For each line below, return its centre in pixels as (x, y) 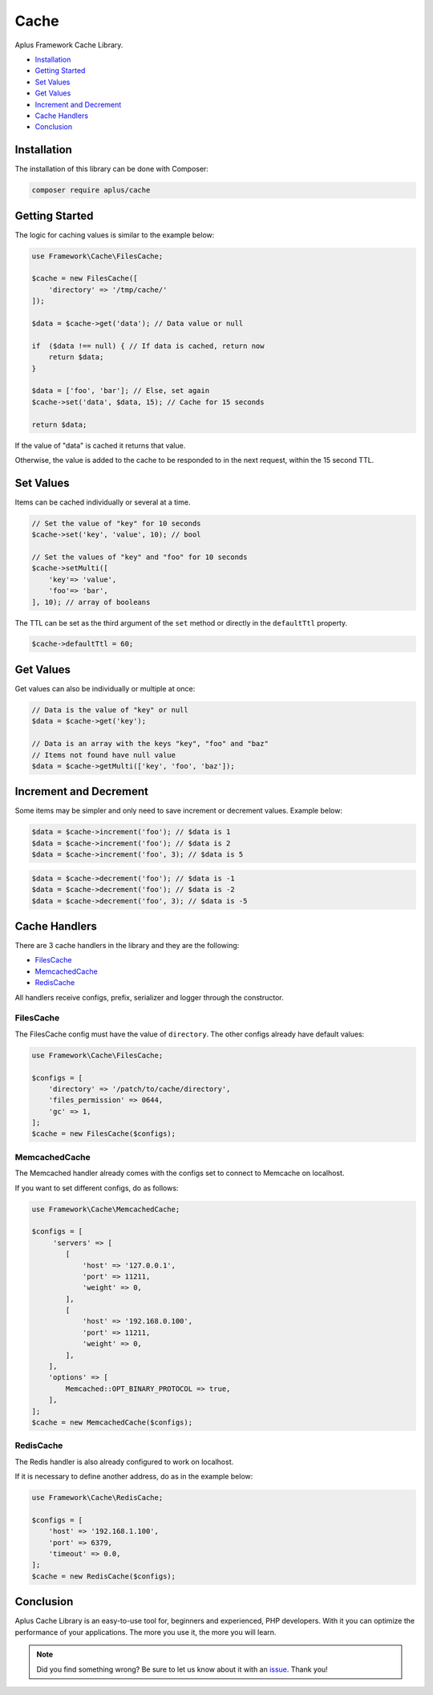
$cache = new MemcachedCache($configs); (112, 1423)
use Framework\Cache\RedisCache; (97, 1498)
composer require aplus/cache (91, 190)
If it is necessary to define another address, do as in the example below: (134, 1477)
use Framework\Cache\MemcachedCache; (106, 1209)
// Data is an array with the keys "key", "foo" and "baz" (150, 744)
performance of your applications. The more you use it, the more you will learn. (146, 1632)
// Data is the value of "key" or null (110, 710)
